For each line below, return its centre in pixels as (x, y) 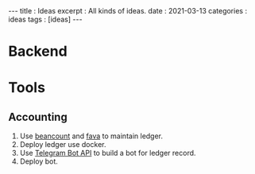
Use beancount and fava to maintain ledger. (91, 136)
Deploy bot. (39, 161)
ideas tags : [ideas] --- (45, 19)
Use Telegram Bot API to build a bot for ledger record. (108, 153)
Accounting (38, 117)
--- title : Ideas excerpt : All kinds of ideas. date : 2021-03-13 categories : (128, 11)
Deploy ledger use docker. (63, 145)
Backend (38, 51)
